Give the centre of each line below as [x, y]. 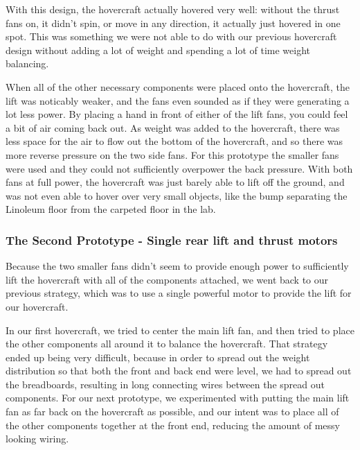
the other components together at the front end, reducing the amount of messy [173, 425]
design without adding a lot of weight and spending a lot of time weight [158, 50]
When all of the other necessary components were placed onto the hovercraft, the [178, 86]
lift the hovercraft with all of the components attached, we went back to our [167, 279]
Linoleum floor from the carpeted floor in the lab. [111, 209]
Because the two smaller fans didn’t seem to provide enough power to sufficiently [177, 266]
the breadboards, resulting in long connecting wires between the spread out [165, 384]
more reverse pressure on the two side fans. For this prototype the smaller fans [172, 154]
